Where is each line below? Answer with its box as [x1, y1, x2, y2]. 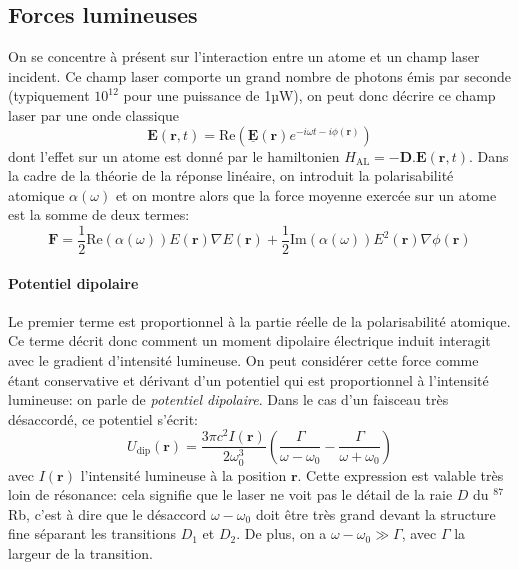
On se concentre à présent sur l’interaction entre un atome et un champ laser [8, 46, 480, 67]
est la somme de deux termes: [8, 204, 190, 225]
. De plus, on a [236, 523, 327, 544]
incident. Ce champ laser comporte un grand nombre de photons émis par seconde [8, 65, 511, 86]
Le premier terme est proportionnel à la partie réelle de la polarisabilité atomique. [8, 310, 511, 331]
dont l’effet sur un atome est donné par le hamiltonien [8, 145, 340, 166]
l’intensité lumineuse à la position [80, 464, 287, 485]
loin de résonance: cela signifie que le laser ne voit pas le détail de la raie [8, 484, 453, 505]
